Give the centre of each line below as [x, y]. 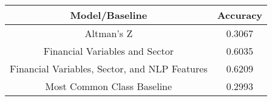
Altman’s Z [109, 33]
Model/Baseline [109, 15]
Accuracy [240, 15]
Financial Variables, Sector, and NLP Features [109, 68]
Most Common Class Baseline [109, 86]
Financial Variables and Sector [108, 51]
